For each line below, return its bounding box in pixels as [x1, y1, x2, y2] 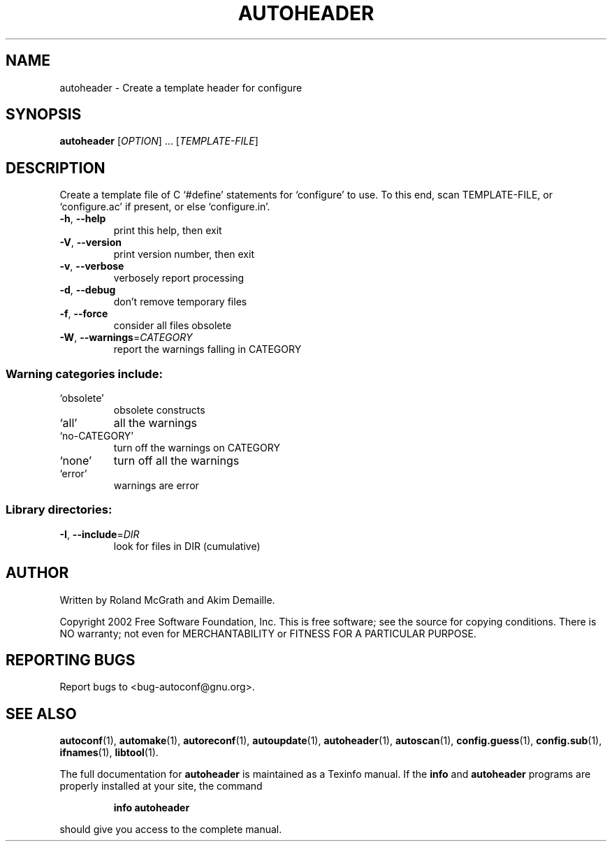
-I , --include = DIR [59, 528, 140, 540]
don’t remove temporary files [113, 296, 247, 308]
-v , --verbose [59, 260, 124, 273]
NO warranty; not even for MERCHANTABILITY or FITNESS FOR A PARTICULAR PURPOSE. [59, 627, 476, 639]
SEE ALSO [6, 704, 77, 723]
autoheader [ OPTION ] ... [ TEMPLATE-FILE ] [59, 135, 258, 147]
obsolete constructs [113, 404, 205, 417]
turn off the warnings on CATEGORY [113, 442, 280, 454]
